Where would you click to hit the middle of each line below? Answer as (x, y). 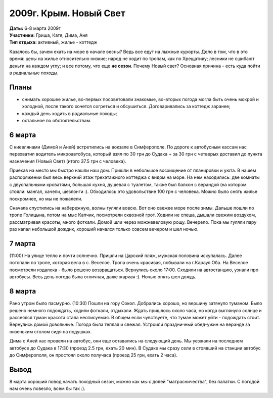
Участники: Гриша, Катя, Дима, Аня (49, 35)
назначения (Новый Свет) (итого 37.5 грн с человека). (68, 161)
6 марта (23, 135)
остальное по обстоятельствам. (57, 120)
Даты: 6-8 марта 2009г (35, 28)
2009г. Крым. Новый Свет (67, 13)
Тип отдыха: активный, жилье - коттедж (53, 42)
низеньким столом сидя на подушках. (51, 331)
